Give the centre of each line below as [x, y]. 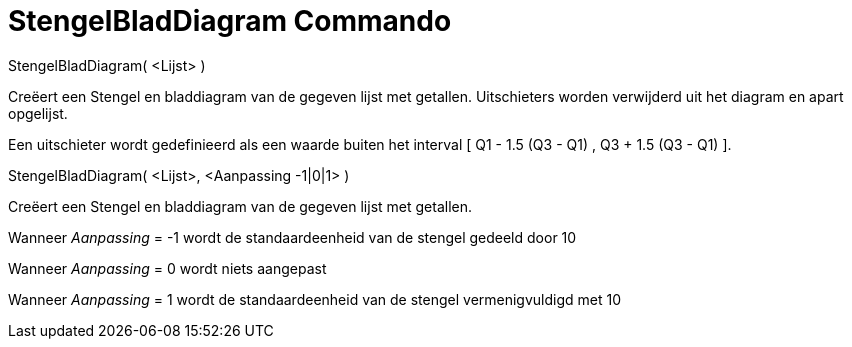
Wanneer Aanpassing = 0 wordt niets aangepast [167, 268]
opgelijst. [38, 113]
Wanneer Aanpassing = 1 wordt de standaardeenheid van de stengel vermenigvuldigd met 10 [315, 299]
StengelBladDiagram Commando [230, 21]
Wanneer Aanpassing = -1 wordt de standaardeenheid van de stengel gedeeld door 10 [292, 237]
